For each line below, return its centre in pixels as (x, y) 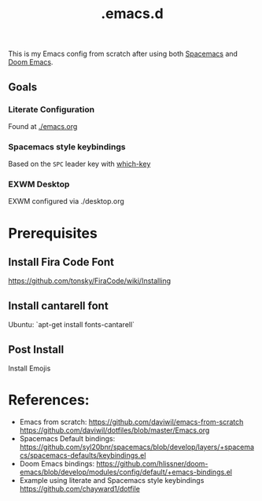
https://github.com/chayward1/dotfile (79, 489)
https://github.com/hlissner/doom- (152, 464)
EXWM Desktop (39, 184)
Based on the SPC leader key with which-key (79, 164)
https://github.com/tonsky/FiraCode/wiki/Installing (90, 281)
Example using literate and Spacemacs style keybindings (112, 481)
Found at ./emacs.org (43, 126)
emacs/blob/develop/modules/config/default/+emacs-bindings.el (125, 472)
